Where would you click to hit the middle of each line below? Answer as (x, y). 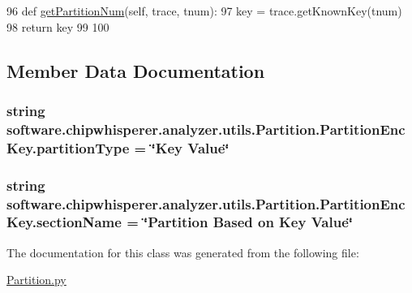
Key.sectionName (64, 222)
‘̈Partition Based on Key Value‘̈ (248, 222)
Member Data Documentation (136, 70)
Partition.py (36, 280)
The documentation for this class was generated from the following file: (183, 252)
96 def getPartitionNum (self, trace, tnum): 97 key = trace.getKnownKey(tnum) (204, 11)
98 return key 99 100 (58, 26)
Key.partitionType (68, 147)
